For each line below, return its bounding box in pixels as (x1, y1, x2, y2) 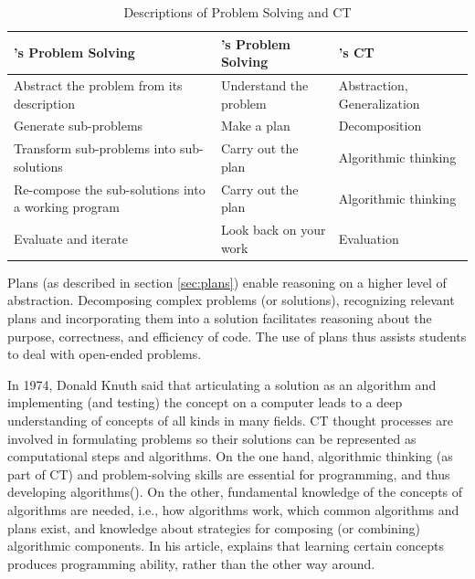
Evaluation (338, 228, 399, 247)
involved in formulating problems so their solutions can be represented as (7, 428, 417, 447)
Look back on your (220, 220, 326, 239)
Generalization (338, 93, 420, 112)
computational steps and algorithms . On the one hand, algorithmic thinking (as (7, 447, 453, 466)
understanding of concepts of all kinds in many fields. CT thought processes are (7, 411, 453, 430)
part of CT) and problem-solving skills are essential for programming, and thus (7, 464, 450, 483)
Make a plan (220, 116, 290, 135)
